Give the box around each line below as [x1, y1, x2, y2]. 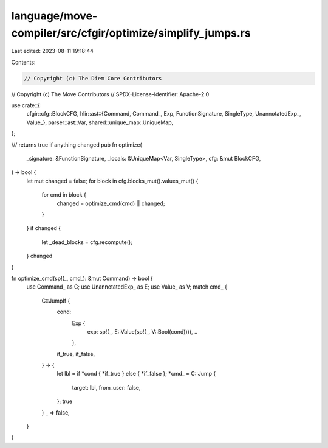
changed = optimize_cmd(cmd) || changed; [56, 200, 165, 207]
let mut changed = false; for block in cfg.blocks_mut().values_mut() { [26, 177, 199, 184]
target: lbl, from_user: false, [72, 383, 141, 391]
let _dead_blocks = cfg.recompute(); [41, 238, 133, 246]
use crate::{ [11, 102, 41, 109]
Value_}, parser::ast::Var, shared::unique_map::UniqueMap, [26, 119, 174, 126]
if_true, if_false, [56, 350, 95, 357]
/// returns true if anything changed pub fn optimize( [11, 141, 142, 149]
